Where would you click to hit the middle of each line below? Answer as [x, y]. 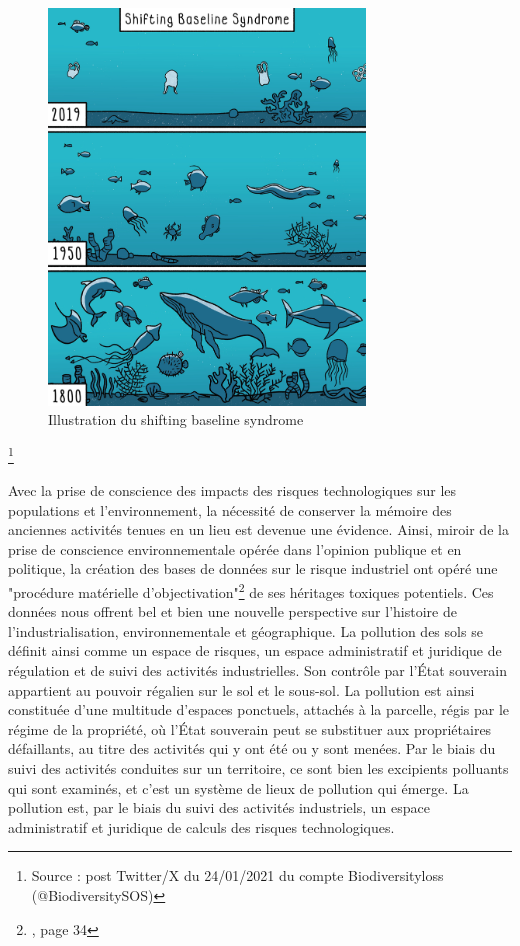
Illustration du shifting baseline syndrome [176, 419]
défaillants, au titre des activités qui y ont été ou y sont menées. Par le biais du [252, 748]
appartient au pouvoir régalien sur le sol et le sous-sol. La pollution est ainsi [241, 689]
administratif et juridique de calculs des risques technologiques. [201, 826]
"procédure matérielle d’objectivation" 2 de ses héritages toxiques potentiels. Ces [251, 590]
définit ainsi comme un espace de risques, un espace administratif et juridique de [255, 650]
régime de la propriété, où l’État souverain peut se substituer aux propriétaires [250, 728]
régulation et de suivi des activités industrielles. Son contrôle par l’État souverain [258, 670]
